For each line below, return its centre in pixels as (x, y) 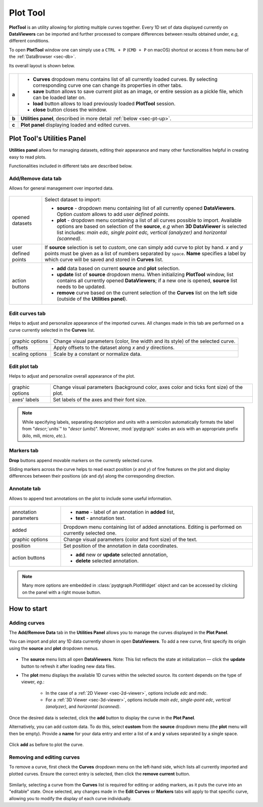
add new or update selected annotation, (122, 555)
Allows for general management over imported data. (61, 188)
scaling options (29, 354)
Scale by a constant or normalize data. (97, 354)
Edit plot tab (24, 366)
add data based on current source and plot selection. (118, 268)
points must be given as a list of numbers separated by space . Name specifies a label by (145, 253)
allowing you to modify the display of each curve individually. (70, 798)
